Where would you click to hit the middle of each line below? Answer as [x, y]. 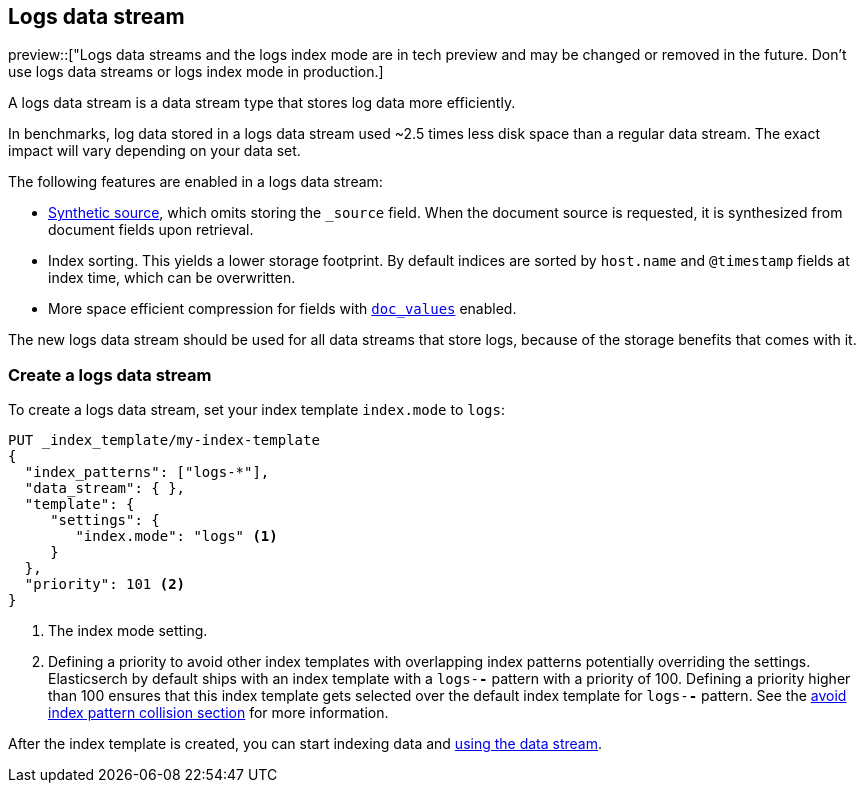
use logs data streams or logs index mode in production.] [196, 72]
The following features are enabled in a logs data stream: [195, 182]
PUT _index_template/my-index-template [164, 440]
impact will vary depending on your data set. [154, 151]
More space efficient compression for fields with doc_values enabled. [282, 309]
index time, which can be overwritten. [172, 278]
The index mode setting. [128, 631]
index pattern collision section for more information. [218, 713]
